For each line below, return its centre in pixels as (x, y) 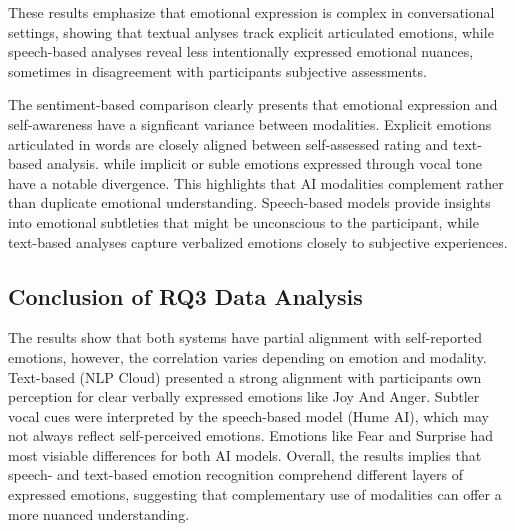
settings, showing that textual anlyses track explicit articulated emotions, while (251, 31)
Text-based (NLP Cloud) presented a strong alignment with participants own (245, 376)
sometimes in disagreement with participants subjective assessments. (217, 70)
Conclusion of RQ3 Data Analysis (185, 295)
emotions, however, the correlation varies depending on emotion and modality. (247, 356)
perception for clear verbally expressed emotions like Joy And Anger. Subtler (244, 396)
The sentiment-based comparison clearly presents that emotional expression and (253, 104)
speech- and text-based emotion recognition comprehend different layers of (235, 474)
